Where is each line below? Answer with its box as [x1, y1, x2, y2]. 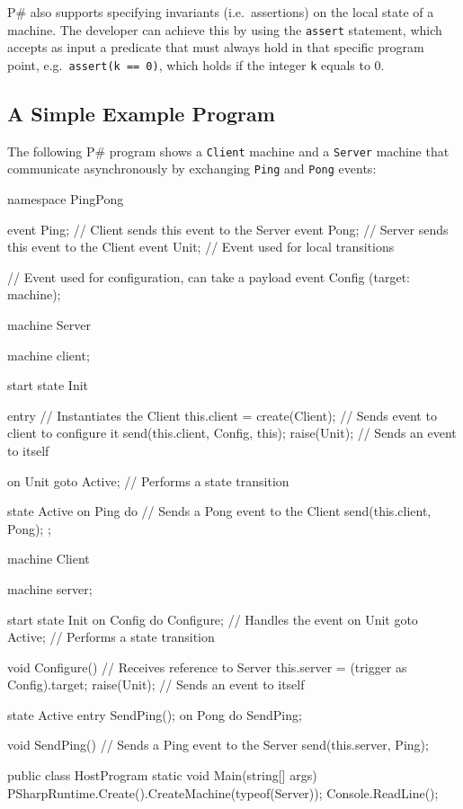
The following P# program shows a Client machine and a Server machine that [7, 141, 450, 160]
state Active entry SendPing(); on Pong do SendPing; [7, 705, 302, 724]
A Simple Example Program [7, 99, 275, 127]
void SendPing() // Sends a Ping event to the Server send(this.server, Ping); [7, 735, 429, 754]
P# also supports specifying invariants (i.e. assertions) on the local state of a [7, 3, 434, 21]
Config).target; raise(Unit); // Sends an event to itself [7, 675, 305, 694]
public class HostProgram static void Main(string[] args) [7, 766, 317, 785]
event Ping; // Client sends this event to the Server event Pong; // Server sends [7, 219, 449, 238]
